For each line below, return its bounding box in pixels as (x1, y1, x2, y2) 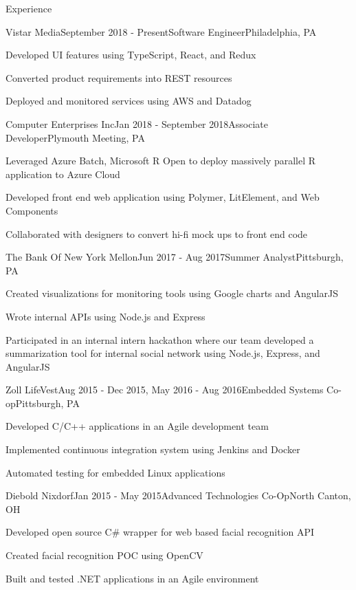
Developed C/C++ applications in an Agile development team (5, 419, 269, 433)
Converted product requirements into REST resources (5, 70, 232, 85)
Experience (5, 1, 52, 15)
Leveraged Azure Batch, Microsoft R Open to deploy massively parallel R (5, 153, 316, 168)
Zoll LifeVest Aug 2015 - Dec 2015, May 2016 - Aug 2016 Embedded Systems (5, 382, 324, 397)
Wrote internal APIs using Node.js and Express (5, 309, 205, 323)
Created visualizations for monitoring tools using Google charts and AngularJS (5, 286, 338, 301)
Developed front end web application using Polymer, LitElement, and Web (5, 190, 320, 204)
